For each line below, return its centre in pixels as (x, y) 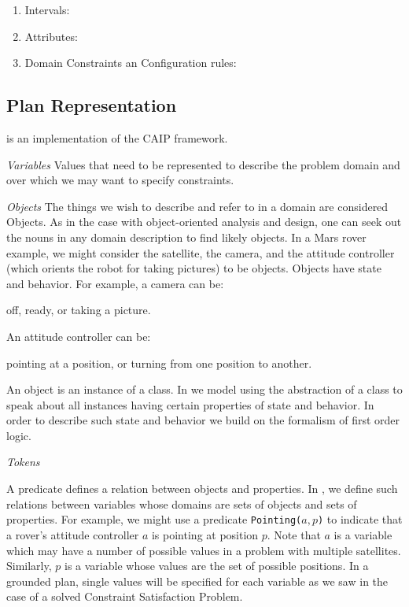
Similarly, (29, 566)
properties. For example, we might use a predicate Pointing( (154, 519)
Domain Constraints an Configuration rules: (131, 63)
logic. (19, 435)
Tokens (23, 462)
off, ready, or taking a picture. (79, 310)
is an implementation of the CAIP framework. (117, 137)
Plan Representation (92, 105)
